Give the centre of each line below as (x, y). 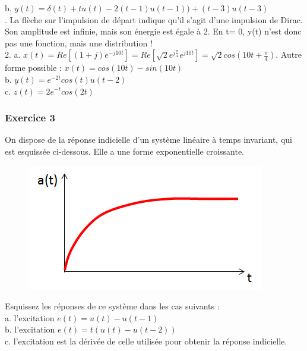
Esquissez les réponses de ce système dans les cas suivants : (112, 306)
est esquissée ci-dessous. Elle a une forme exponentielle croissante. (125, 151)
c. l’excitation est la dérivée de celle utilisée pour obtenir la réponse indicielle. (146, 341)
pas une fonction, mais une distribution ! (79, 43)
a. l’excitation (30, 317)
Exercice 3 (30, 117)
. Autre (289, 54)
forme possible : (33, 68)
